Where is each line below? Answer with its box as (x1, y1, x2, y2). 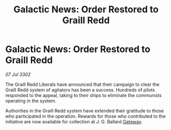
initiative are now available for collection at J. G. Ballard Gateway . (5, 118, 143, 124)
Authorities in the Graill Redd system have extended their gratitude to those (5, 107, 164, 114)
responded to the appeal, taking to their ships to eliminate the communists (5, 92, 162, 98)
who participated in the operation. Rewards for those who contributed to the (5, 113, 166, 119)
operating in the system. (5, 98, 57, 104)
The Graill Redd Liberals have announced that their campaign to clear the (5, 81, 160, 87)
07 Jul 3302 (5, 71, 31, 78)
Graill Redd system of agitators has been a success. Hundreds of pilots (5, 86, 155, 93)
